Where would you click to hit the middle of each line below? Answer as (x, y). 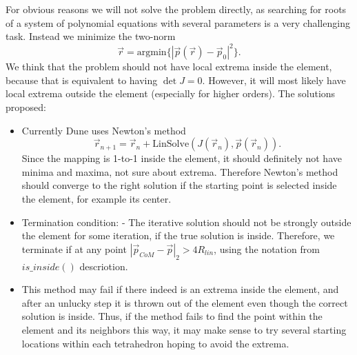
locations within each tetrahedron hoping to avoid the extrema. (155, 343)
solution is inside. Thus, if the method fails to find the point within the (172, 316)
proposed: (26, 107)
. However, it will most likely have (274, 80)
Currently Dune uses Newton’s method (104, 130)
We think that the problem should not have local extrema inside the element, (169, 67)
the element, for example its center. (96, 199)
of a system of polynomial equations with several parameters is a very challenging (178, 22)
